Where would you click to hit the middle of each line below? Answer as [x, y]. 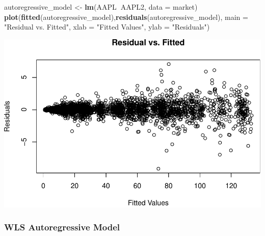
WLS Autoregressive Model [62, 227]
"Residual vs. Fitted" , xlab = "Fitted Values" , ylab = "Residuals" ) [107, 27]
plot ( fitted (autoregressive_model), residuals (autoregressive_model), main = [126, 17]
